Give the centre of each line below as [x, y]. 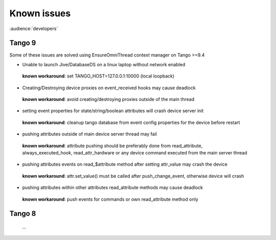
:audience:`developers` [34, 29]
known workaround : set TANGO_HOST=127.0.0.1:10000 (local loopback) [98, 76]
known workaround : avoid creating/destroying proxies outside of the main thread [108, 99]
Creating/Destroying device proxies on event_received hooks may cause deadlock [109, 88]
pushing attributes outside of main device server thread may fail [89, 134]
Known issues [40, 13]
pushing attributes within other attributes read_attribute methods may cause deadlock [113, 188]
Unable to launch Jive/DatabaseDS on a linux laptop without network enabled [104, 64]
